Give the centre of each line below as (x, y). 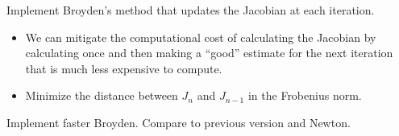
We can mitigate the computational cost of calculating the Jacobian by (201, 37)
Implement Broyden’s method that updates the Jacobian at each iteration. (191, 10)
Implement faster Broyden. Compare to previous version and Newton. (179, 122)
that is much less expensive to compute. (124, 68)
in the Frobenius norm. (305, 95)
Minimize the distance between (102, 95)
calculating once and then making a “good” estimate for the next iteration (209, 53)
